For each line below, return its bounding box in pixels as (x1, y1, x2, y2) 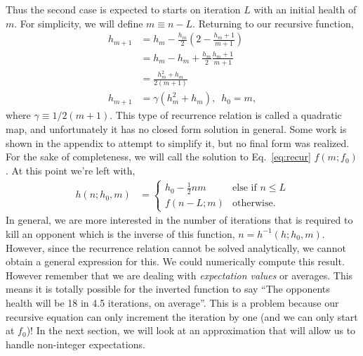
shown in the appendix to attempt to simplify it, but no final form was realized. (6, 135, 350, 150)
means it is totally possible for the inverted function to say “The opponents (6, 281, 330, 296)
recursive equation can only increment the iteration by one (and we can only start (6, 309, 358, 324)
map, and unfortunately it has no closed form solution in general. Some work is (6, 122, 347, 136)
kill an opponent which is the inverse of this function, (6, 226, 235, 241)
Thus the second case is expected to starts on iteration (6, 2, 241, 16)
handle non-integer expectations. (6, 336, 145, 351)
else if (232, 183, 257, 193)
